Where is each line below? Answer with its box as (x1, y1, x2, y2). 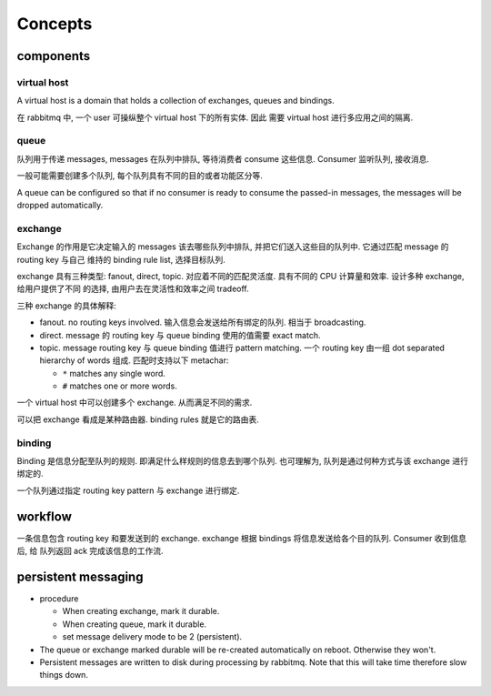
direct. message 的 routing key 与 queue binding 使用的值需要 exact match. (39, 329, 321, 340)
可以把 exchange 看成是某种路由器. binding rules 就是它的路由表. (16, 414, 259, 425)
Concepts (16, 14, 93, 34)
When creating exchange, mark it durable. (62, 606, 220, 617)
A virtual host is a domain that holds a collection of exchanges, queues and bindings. (16, 96, 336, 106)
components (16, 48, 91, 64)
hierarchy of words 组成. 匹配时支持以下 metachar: (39, 355, 229, 366)
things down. (39, 670, 88, 681)
